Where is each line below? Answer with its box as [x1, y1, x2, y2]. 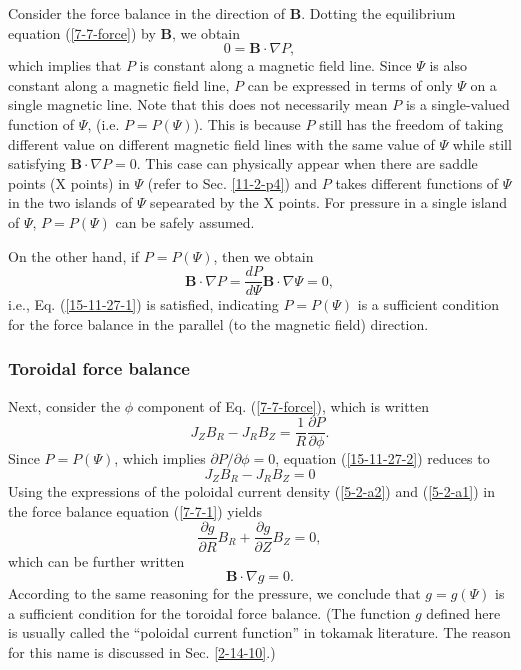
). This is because [193, 113, 301, 134]
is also [429, 55, 467, 76]
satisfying [8, 153, 66, 174]
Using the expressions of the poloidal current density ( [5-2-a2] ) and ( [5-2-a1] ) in [8, 481, 496, 502]
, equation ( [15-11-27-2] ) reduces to [275, 448, 490, 469]
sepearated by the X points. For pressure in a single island [150, 192, 508, 213]
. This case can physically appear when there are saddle [136, 153, 478, 174]
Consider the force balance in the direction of [8, 3, 286, 23]
